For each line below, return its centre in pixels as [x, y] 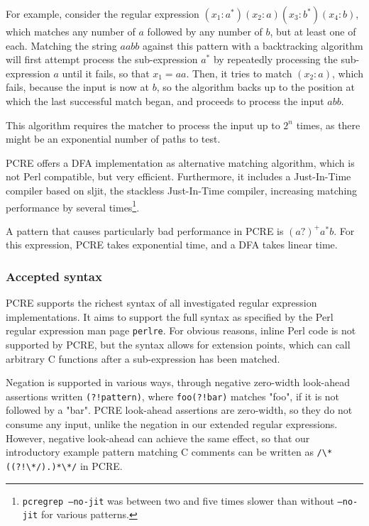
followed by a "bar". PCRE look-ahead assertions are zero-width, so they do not [179, 410]
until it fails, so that [106, 73]
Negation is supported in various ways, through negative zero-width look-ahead [178, 382]
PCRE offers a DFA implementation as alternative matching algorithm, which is [180, 162]
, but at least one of [313, 31]
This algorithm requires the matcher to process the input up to [143, 125]
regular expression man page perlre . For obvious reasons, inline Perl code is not [181, 330]
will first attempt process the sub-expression [102, 59]
